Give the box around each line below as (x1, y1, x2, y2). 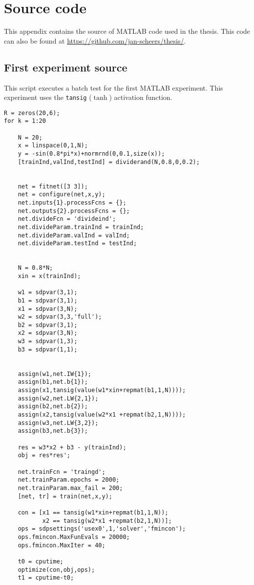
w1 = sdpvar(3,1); (18, 289, 78, 296)
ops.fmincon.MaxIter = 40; (18, 541, 106, 549)
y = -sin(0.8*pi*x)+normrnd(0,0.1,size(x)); (18, 150, 165, 158)
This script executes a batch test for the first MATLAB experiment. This (4, 82, 223, 93)
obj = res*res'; (18, 452, 71, 459)
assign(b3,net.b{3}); (18, 427, 88, 435)
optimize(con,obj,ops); (18, 566, 95, 573)
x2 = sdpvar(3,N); (18, 329, 78, 337)
